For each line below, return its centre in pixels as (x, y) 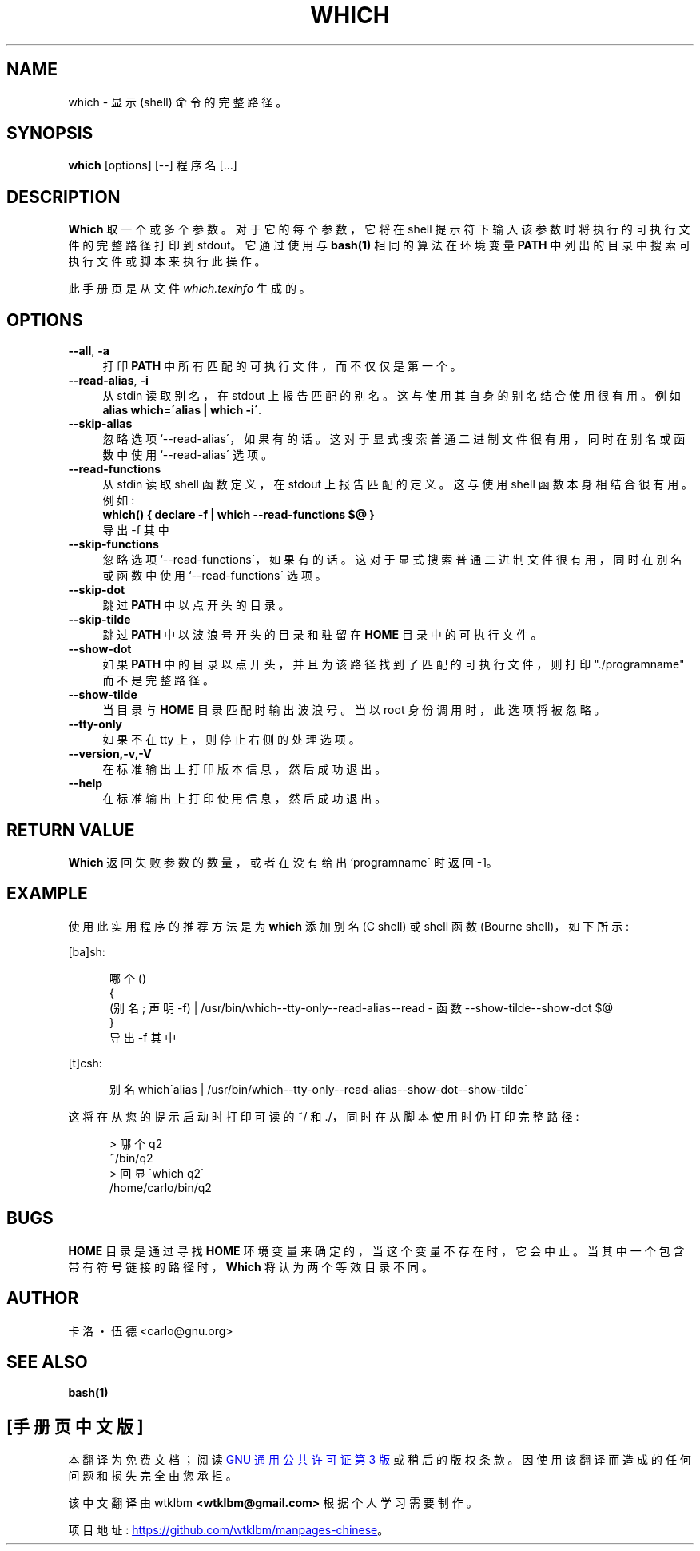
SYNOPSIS (50, 134)
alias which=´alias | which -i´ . (182, 410)
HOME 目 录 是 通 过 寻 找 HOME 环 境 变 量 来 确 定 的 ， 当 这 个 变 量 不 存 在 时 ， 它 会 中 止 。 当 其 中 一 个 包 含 (376, 1250)
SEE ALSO (47, 1362)
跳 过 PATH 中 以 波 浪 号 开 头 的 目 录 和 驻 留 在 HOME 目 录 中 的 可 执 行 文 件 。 (322, 635)
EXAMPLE (47, 894)
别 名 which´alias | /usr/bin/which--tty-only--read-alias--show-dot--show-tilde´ (319, 1089)
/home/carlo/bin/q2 (161, 1187)
